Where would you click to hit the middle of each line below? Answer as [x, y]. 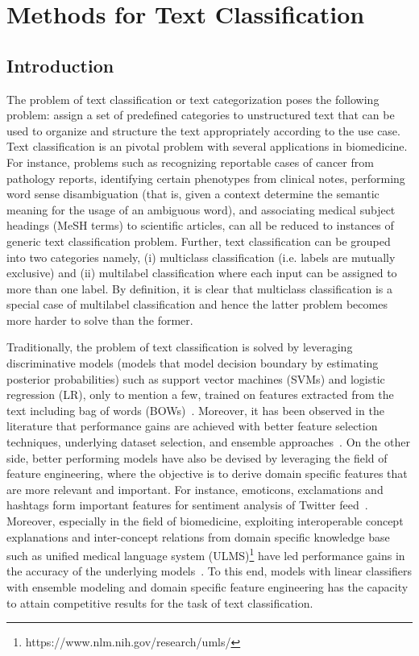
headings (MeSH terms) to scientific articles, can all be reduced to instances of [200, 225]
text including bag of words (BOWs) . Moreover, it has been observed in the [195, 410]
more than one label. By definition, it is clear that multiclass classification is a [200, 288]
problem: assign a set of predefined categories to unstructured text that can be [201, 115]
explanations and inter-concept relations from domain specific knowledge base [198, 536]
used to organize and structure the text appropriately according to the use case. [203, 130]
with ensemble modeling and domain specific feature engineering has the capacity [207, 587]
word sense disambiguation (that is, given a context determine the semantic [193, 194]
